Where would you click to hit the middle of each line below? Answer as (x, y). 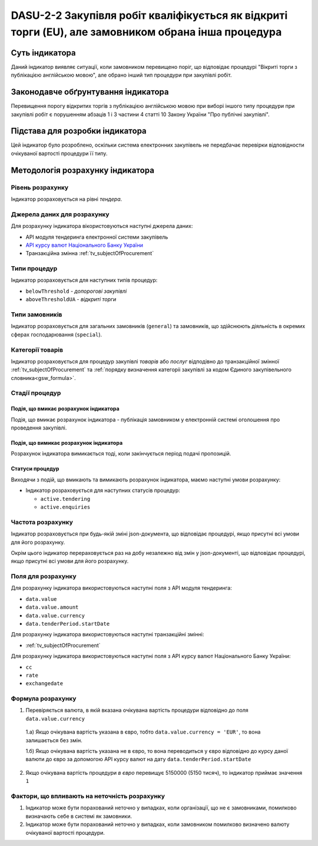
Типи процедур (34, 269)
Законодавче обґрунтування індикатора (90, 92)
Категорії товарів (37, 349)
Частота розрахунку (42, 522)
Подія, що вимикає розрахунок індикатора (67, 443)
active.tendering (65, 499)
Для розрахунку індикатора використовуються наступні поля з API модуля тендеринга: (121, 588)
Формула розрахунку (44, 699)
